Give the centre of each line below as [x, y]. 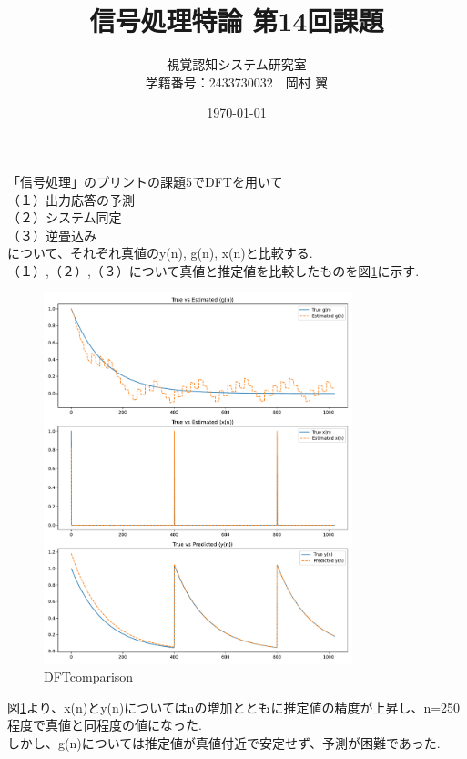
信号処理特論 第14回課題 [237, 21]
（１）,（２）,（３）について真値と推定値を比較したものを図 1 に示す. [213, 270]
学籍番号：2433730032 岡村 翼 [237, 82]
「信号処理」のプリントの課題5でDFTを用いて [145, 181]
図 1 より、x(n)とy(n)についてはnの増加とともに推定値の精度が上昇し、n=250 [234, 707]
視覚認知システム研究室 [237, 64]
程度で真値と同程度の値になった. [105, 725]
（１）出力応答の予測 [71, 199]
